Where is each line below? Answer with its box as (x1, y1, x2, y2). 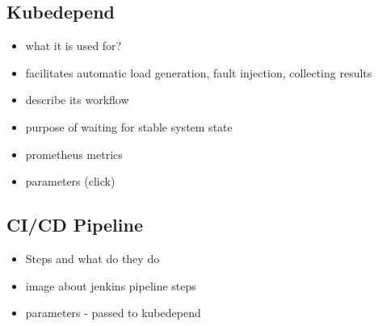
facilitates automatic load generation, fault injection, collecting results (25, 64, 372, 81)
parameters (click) (25, 173, 115, 190)
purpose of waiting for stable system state (25, 118, 233, 135)
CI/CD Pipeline (6, 212, 143, 237)
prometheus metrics (25, 145, 123, 162)
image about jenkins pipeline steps (25, 277, 196, 294)
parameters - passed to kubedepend (25, 304, 201, 321)
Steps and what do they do (25, 249, 160, 266)
